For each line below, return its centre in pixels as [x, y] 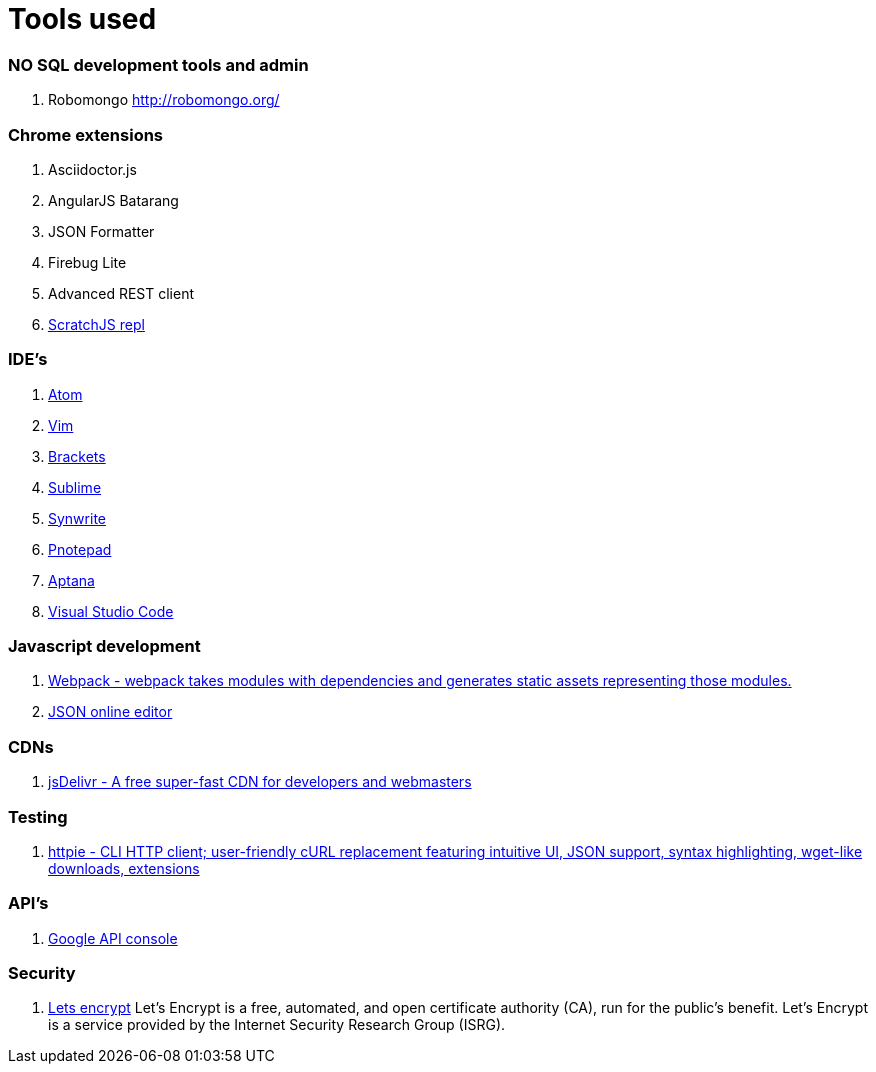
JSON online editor [110, 712]
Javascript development [104, 646]
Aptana [71, 580]
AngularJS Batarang [113, 200]
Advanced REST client [121, 293]
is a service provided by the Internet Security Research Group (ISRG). [277, 1025]
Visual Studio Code [111, 611]
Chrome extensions [86, 134]
